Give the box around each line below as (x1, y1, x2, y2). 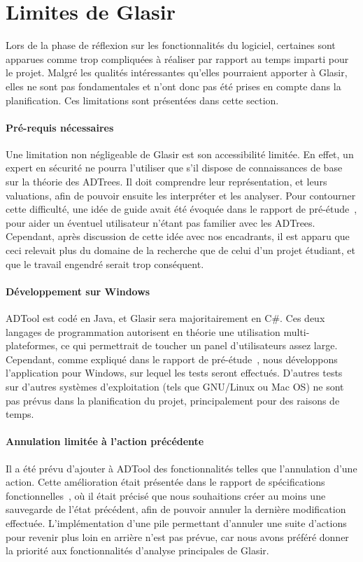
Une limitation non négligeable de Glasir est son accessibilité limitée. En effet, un (6, 146, 354, 161)
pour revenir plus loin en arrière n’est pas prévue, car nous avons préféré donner (6, 529, 349, 544)
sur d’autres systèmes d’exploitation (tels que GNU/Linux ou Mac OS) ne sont (6, 379, 344, 393)
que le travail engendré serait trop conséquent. (6, 256, 204, 271)
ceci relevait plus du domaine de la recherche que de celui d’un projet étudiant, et (6, 243, 355, 258)
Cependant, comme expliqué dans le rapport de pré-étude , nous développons (6, 351, 338, 366)
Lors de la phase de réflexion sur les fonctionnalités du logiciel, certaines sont (6, 38, 336, 52)
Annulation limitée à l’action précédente (6, 434, 204, 449)
